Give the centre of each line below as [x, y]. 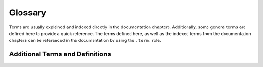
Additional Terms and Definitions [60, 54]
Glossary [28, 13]
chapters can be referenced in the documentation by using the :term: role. [85, 40]
